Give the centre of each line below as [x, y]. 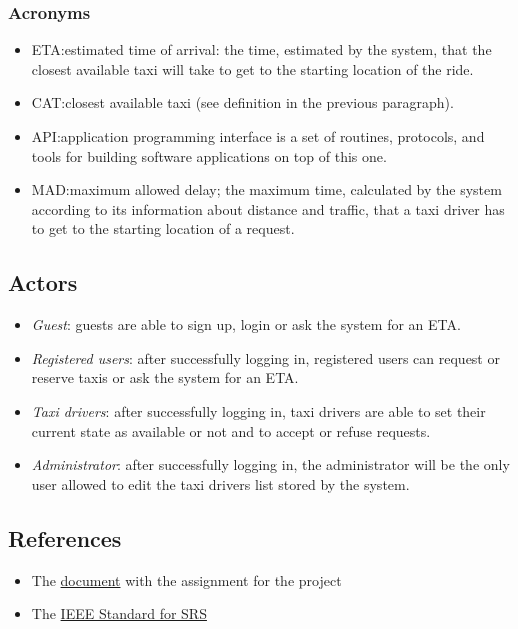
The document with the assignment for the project [186, 579]
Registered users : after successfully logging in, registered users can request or [265, 357]
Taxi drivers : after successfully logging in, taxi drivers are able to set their [258, 410]
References [65, 537]
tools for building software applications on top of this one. [209, 155]
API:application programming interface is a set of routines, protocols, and [258, 136]
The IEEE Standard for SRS [119, 613]
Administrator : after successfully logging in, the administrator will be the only [270, 464]
